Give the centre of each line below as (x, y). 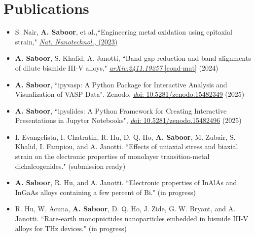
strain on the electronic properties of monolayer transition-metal (112, 156)
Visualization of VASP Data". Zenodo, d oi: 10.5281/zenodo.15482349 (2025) (130, 94)
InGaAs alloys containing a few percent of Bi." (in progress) (105, 192)
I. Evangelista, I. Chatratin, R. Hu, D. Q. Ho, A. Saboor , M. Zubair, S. (125, 137)
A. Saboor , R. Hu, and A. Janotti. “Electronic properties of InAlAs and (126, 182)
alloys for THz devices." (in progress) (71, 228)
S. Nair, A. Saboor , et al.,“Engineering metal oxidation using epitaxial (124, 32)
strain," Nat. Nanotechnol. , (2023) (66, 41)
